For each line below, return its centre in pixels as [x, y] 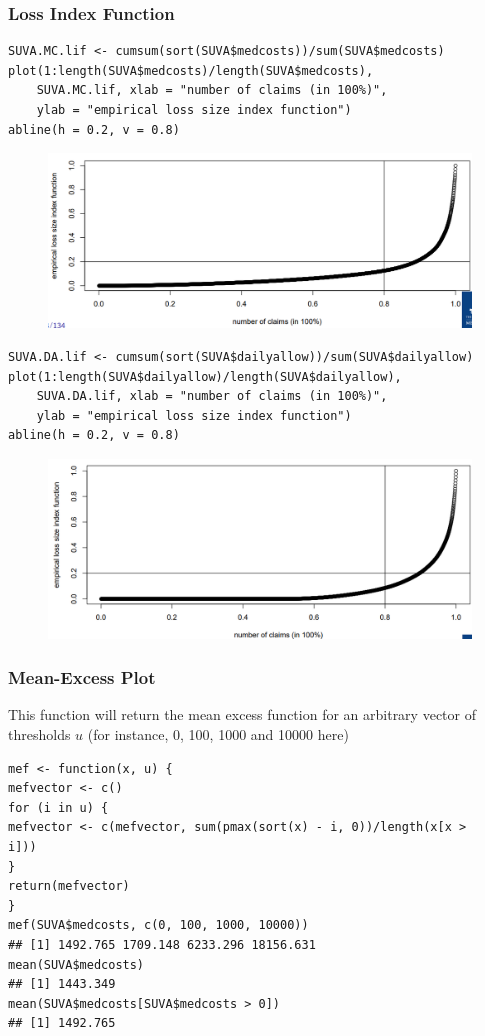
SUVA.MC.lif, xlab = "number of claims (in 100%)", [212, 90]
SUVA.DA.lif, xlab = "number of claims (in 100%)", [212, 396]
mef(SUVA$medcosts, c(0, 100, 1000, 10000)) [158, 925]
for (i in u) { [58, 807]
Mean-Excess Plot [82, 677]
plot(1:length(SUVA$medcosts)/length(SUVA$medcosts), [191, 70]
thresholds [39, 734]
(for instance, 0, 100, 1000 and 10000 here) [218, 734]
